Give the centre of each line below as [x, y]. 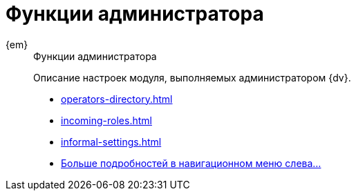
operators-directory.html [117, 99]
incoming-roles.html [106, 120]
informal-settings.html [111, 141]
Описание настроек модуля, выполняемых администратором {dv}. [192, 77]
